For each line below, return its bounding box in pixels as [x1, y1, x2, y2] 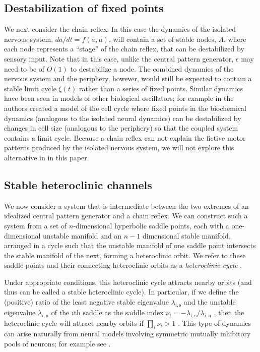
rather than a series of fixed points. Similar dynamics [79, 83, 243, 93]
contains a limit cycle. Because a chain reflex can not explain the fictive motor [4, 132, 246, 143]
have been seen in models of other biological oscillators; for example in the [4, 93, 234, 103]
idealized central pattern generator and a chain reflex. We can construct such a [4, 210, 248, 221]
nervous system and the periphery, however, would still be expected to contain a [4, 73, 252, 84]
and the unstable [183, 297, 236, 307]
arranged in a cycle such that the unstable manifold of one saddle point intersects [4, 240, 256, 251]
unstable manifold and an [43, 230, 122, 241]
